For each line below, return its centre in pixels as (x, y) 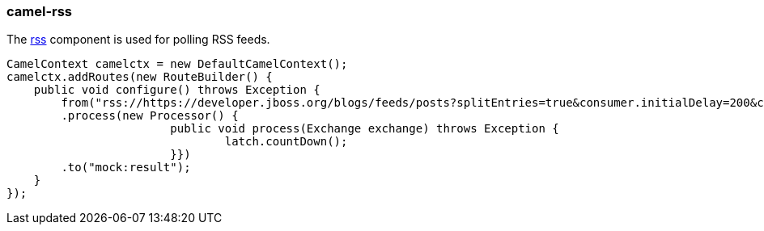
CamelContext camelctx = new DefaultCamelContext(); (177, 64)
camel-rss (40, 11)
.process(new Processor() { (150, 116)
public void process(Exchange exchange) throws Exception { (365, 129)
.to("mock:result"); (126, 168)
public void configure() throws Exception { (177, 90)
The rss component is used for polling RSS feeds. (138, 40)
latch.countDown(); (286, 142)
